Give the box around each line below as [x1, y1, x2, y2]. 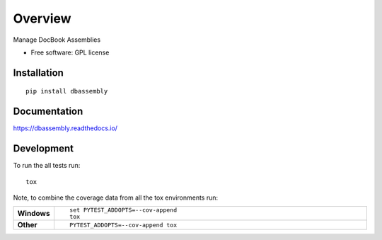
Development [13, 142, 74, 155]
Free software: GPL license [30, 48, 110, 57]
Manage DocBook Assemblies [13, 35, 101, 44]
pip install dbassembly [25, 87, 108, 96]
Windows [17, 209, 50, 219]
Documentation [13, 105, 83, 118]
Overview [13, 11, 71, 26]
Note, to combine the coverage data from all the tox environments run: [13, 193, 219, 202]
